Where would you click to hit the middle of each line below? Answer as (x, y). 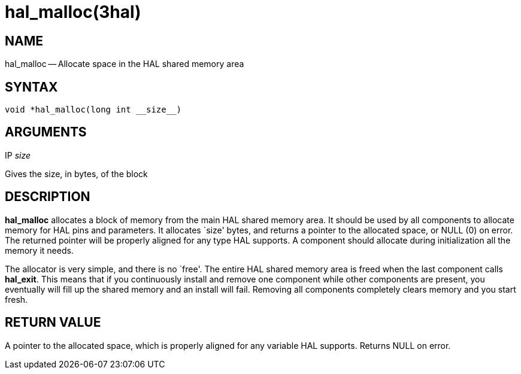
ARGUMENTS (46, 132)
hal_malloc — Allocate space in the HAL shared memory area (125, 64)
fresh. (16, 299)
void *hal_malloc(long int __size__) (93, 110)
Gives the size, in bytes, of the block (76, 174)
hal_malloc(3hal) (73, 12)
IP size (18, 155)
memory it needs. (39, 250)
